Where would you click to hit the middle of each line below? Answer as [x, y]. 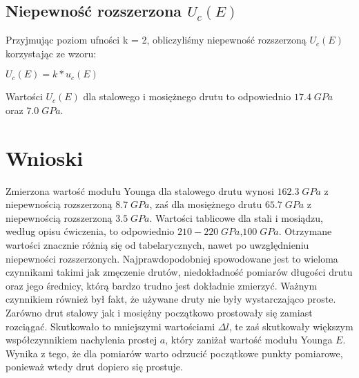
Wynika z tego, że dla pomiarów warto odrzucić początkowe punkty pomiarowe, [174, 353]
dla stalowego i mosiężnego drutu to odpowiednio [187, 96]
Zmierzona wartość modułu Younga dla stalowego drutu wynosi [140, 190]
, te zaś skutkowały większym [291, 326]
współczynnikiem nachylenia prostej [81, 340]
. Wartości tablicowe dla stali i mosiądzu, [236, 217]
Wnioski [45, 157]
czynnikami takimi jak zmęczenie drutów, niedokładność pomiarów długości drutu [179, 272]
